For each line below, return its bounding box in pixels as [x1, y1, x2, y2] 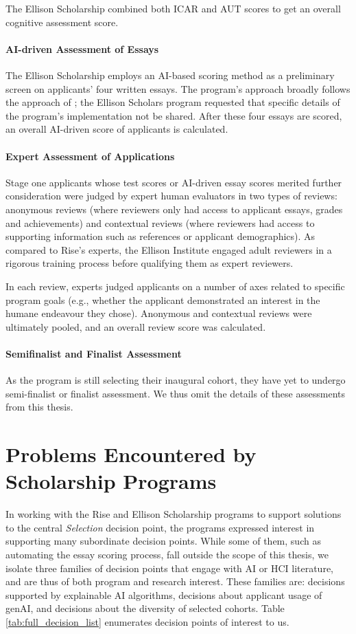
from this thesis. [5, 400, 73, 414]
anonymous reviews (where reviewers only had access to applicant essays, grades [5, 201, 343, 216]
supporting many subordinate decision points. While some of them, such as [5, 534, 321, 548]
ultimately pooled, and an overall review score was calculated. [5, 319, 266, 334]
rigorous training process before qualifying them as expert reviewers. [5, 256, 294, 270]
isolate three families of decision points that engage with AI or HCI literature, [5, 560, 334, 575]
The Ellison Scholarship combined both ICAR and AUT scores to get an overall [5, 1, 341, 15]
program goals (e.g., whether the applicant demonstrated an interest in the [5, 292, 320, 307]
